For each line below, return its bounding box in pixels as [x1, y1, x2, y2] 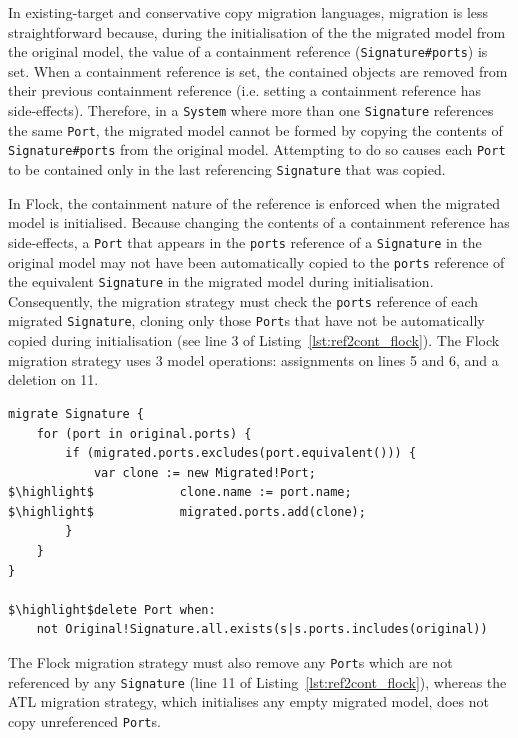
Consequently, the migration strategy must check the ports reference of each [8, 290, 479, 311]
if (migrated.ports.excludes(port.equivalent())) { [65, 446, 417, 461]
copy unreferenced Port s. [8, 710, 161, 731]
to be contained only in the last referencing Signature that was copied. [8, 159, 446, 179]
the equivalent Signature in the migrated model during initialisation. [8, 271, 434, 292]
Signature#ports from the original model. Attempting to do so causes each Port [8, 139, 506, 160]
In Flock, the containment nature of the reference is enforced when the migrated [8, 192, 501, 213]
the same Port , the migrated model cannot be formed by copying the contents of [8, 119, 503, 140]
